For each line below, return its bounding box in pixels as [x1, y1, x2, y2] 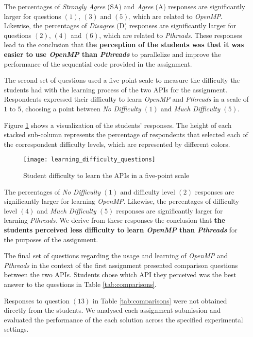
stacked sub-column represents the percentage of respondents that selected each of [4, 129, 248, 140]
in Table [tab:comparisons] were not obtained [92, 295, 227, 305]
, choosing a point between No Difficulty [21, 103, 141, 113]
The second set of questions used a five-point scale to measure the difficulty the [4, 75, 240, 85]
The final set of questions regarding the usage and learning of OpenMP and [4, 250, 228, 261]
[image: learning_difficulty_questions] [23, 156, 156, 163]
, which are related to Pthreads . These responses [99, 30, 242, 40]
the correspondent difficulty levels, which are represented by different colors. [4, 139, 230, 149]
